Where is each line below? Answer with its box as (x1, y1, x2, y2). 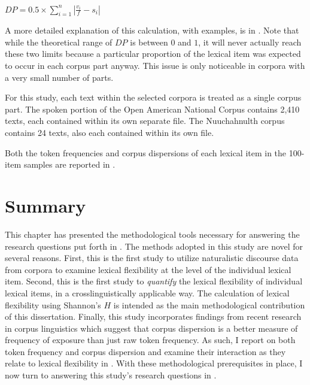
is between (130, 35, 168, 48)
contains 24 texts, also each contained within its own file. (5, 126, 214, 139)
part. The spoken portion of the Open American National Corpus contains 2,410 (5, 102, 300, 115)
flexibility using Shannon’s (5, 298, 101, 311)
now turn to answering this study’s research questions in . (5, 369, 217, 381)
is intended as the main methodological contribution (113, 298, 305, 311)
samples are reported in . (23, 158, 116, 171)
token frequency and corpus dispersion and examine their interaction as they (5, 345, 286, 357)
